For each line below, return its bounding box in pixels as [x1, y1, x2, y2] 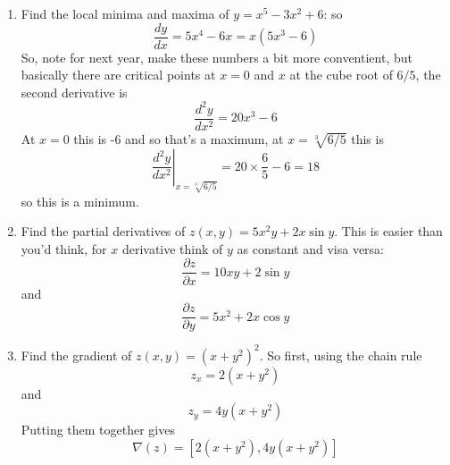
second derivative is [21, 82, 128, 101]
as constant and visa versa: [237, 239, 384, 258]
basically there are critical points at [21, 65, 216, 84]
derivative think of [121, 239, 223, 258]
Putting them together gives [21, 420, 175, 439]
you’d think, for [21, 239, 107, 258]
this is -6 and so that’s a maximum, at [73, 130, 284, 148]
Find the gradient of [21, 345, 132, 364]
